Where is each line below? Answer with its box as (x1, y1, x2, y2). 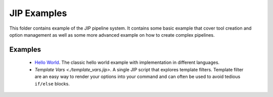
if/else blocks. (34, 80, 70, 86)
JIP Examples (9, 8, 67, 19)
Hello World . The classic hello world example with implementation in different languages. (34, 59, 220, 65)
